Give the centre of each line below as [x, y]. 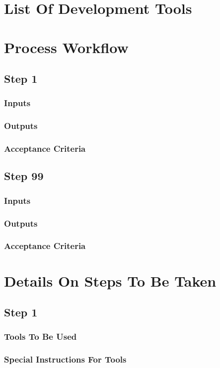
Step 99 [24, 176]
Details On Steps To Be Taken [110, 280]
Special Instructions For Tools [65, 359]
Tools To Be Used [40, 337]
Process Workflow [66, 47]
